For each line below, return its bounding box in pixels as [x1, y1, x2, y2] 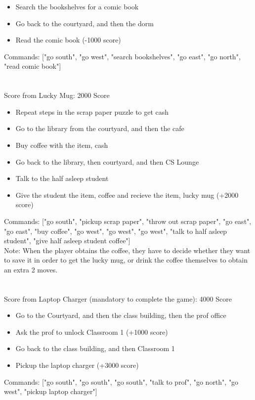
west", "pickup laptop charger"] [4, 386, 97, 397]
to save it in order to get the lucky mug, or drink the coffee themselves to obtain [4, 255, 248, 265]
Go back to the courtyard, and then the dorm [15, 18, 154, 28]
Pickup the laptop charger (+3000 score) [15, 360, 139, 370]
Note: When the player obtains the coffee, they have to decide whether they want [4, 245, 251, 255]
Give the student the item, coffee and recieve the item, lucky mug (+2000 [15, 189, 239, 200]
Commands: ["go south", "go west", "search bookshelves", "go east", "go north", [4, 51, 241, 61]
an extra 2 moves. [4, 264, 58, 274]
